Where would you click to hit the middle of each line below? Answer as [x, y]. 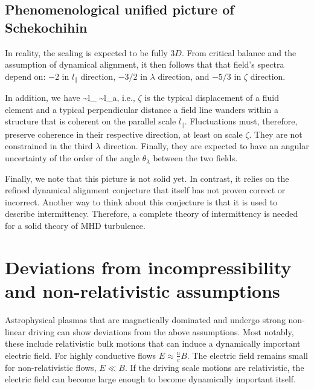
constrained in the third [49, 146]
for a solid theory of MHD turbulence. [75, 226]
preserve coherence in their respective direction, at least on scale [124, 134]
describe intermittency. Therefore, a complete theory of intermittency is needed [152, 214]
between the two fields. [195, 158]
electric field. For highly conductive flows [81, 355]
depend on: [25, 76]
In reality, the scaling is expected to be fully [86, 52]
